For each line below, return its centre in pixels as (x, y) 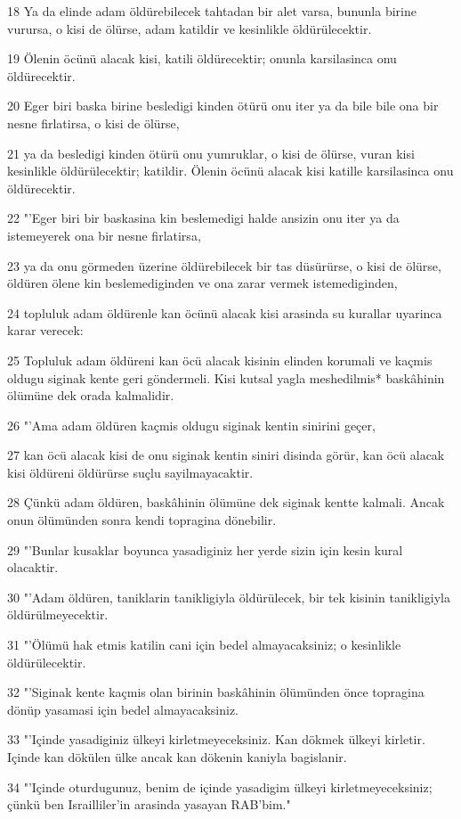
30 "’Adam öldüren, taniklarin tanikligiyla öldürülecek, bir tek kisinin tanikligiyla (229, 597)
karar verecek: (45, 330)
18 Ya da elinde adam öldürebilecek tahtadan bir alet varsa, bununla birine (212, 11)
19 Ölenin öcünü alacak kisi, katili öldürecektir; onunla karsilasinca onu (202, 58)
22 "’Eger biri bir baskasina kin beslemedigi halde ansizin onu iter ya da (203, 218)
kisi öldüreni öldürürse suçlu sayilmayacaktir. (130, 472)
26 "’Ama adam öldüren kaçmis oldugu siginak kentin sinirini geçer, (191, 425)
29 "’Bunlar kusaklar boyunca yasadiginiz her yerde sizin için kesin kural (205, 549)
